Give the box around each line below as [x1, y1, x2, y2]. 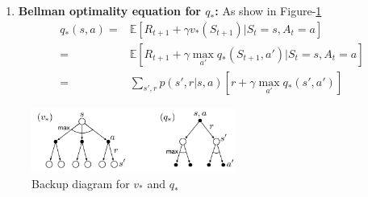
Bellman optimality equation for [18, 2, 201, 18]
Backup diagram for [31, 175, 130, 191]
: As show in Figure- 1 [215, 2, 322, 18]
